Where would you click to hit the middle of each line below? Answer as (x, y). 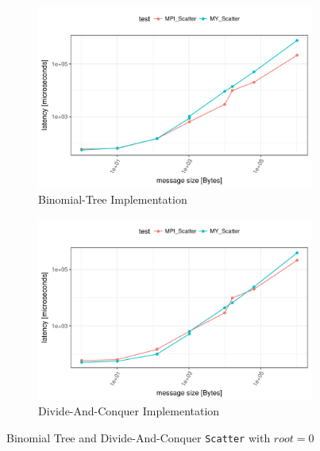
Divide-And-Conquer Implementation (129, 411)
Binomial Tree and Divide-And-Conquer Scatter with (139, 438)
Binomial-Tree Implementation (113, 199)
